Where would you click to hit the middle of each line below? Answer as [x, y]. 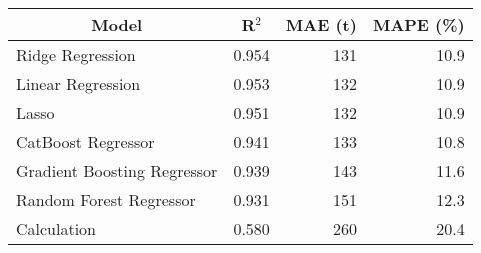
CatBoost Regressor [85, 141]
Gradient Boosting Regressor [117, 170]
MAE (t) [321, 24]
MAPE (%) [418, 24]
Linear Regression [78, 83]
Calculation [56, 228]
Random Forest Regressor [106, 199]
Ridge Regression [76, 54]
